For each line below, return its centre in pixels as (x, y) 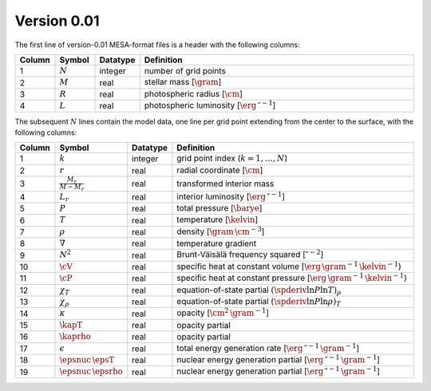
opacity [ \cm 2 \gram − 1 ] (223, 312)
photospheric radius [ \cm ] (193, 93)
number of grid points (185, 71)
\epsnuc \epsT (87, 360)
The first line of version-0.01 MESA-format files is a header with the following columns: (158, 45)
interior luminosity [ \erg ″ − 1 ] (231, 196)
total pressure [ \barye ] (219, 207)
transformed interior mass (225, 184)
